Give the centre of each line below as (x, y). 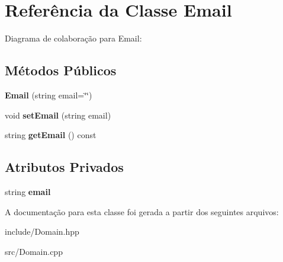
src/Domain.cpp (34, 251)
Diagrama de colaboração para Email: (73, 38)
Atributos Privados (64, 167)
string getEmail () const (51, 135)
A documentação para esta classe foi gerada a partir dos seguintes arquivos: (142, 211)
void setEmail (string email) (58, 115)
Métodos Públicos (61, 70)
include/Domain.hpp (42, 231)
